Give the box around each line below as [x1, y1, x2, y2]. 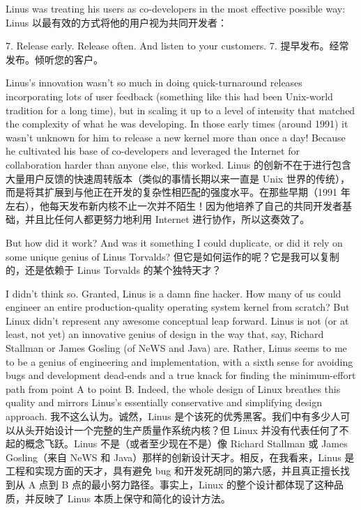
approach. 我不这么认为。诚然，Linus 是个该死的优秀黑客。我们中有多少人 [6, 409, 341, 424]
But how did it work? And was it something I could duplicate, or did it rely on [6, 235, 343, 249]
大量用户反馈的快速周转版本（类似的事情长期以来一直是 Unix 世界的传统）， [6, 171, 350, 185]
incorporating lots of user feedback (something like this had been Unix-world [6, 88, 333, 103]
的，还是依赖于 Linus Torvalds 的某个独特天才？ [6, 263, 222, 277]
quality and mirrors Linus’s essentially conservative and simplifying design [6, 395, 323, 410]
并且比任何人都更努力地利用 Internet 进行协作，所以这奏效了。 [24, 212, 310, 226]
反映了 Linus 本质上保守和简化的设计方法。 [34, 490, 231, 505]
